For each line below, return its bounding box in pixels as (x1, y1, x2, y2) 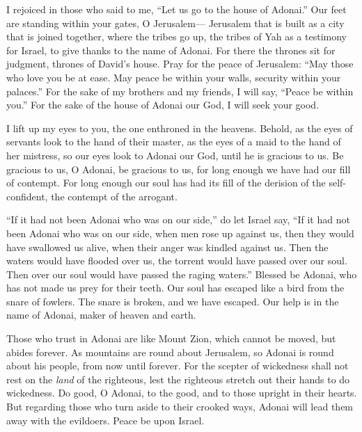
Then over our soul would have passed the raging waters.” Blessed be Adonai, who (6, 266, 357, 281)
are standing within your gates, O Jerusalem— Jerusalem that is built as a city (6, 15, 345, 30)
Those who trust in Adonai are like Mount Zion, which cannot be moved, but (6, 331, 336, 346)
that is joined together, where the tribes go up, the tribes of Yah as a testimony (6, 29, 347, 44)
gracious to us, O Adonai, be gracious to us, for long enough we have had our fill (6, 161, 351, 176)
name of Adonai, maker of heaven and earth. (6, 307, 196, 322)
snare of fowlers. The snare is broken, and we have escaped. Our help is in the (6, 294, 339, 308)
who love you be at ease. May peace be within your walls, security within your (6, 70, 341, 84)
